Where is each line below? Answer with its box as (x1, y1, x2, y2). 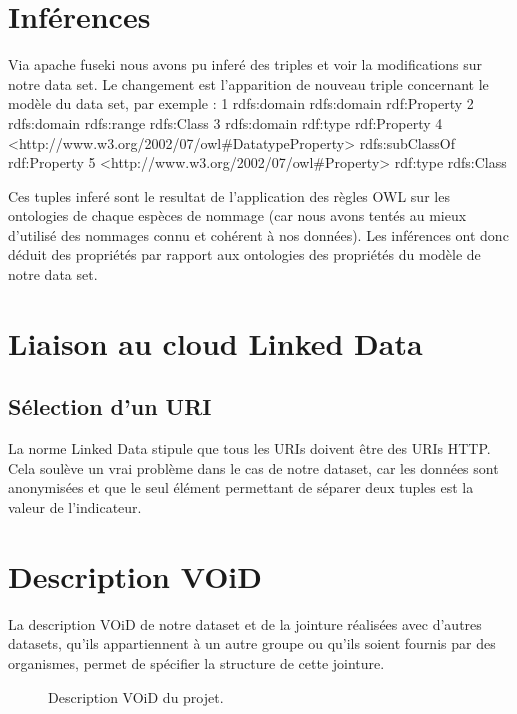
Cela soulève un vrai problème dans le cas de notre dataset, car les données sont (8, 457, 499, 478)
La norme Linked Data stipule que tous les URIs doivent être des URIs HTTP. (8, 438, 491, 459)
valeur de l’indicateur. (8, 497, 142, 518)
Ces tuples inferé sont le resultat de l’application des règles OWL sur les (8, 185, 450, 206)
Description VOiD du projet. (48, 686, 224, 707)
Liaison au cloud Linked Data (8, 322, 423, 363)
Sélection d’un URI (8, 391, 212, 422)
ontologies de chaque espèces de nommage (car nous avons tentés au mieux (8, 205, 467, 226)
